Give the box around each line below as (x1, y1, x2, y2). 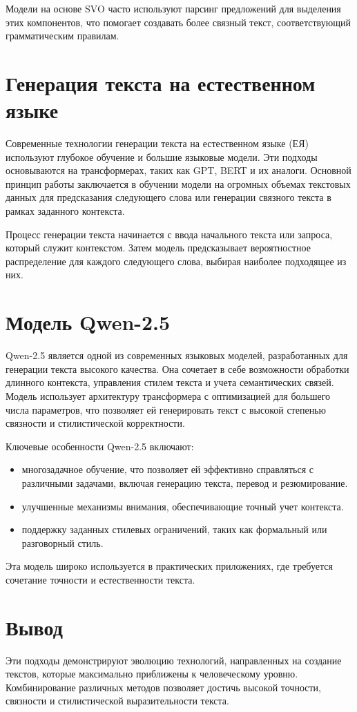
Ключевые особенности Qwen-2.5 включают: (6, 439, 194, 453)
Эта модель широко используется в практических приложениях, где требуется (6, 559, 333, 573)
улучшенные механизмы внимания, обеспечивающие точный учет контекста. (21, 499, 344, 513)
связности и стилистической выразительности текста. (6, 693, 229, 708)
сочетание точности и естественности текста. (6, 572, 195, 586)
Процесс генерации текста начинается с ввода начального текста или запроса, (6, 227, 333, 241)
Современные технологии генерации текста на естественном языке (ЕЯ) (6, 136, 309, 151)
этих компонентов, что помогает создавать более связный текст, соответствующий (6, 15, 351, 29)
